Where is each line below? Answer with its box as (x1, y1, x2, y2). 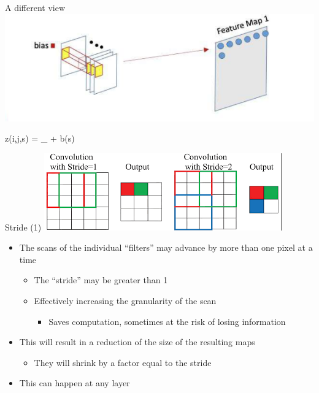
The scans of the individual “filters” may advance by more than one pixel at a (19, 241, 313, 254)
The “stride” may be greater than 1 (34, 273, 168, 286)
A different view (5, 1, 66, 13)
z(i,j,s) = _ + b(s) (5, 132, 75, 145)
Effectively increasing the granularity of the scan (34, 294, 217, 307)
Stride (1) (5, 220, 42, 233)
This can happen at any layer (19, 376, 130, 389)
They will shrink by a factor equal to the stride (34, 356, 212, 368)
